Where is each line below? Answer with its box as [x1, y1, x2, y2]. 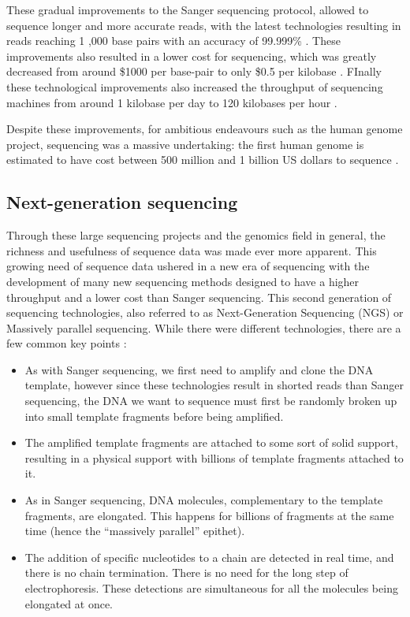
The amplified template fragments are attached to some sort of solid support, [24, 434, 398, 451]
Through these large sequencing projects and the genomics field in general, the [6, 227, 386, 243]
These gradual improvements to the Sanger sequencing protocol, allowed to [6, 2, 369, 17]
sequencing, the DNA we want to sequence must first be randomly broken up [24, 392, 397, 409]
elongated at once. [24, 595, 114, 611]
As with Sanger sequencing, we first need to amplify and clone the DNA [24, 361, 374, 377]
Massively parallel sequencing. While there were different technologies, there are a [6, 319, 401, 336]
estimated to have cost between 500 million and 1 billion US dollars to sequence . [6, 151, 399, 168]
